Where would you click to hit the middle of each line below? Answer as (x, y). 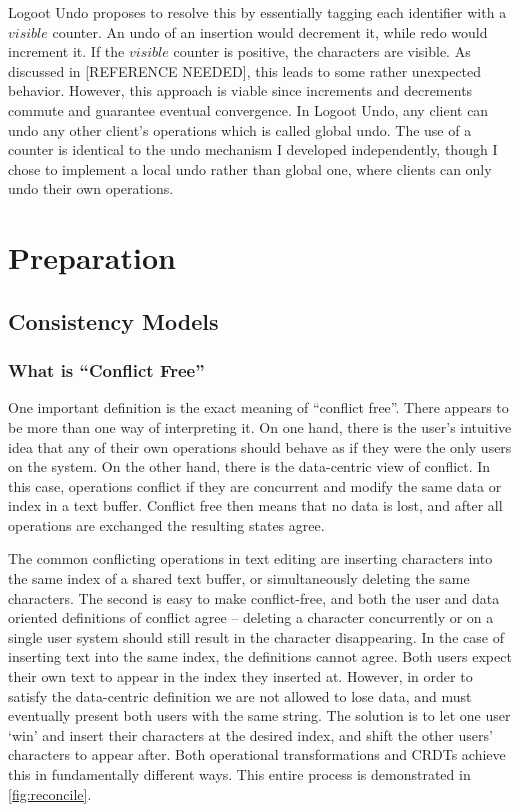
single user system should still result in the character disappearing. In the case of (256, 636)
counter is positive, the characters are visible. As (322, 51)
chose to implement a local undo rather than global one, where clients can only (250, 168)
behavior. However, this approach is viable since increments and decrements (240, 90)
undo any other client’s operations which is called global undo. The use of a (240, 129)
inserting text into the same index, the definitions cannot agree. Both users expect (260, 656)
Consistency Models (113, 320)
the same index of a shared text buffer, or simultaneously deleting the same (239, 578)
